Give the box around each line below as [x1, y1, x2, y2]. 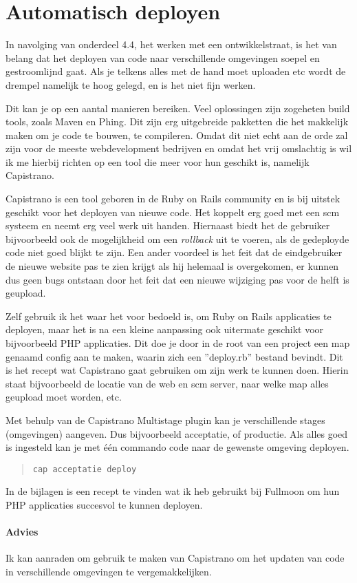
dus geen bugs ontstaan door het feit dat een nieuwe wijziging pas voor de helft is [6, 272, 349, 286]
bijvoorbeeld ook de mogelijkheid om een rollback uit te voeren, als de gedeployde [6, 231, 349, 246]
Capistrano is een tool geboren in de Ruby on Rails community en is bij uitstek [6, 191, 340, 206]
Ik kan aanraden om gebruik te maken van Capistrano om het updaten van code [6, 551, 345, 565]
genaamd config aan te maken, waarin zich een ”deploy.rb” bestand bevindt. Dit [6, 349, 343, 363]
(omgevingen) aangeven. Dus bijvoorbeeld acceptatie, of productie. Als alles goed [6, 426, 348, 441]
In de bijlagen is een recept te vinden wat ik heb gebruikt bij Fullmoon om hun [6, 484, 340, 498]
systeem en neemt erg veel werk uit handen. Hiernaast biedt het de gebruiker [6, 218, 330, 233]
